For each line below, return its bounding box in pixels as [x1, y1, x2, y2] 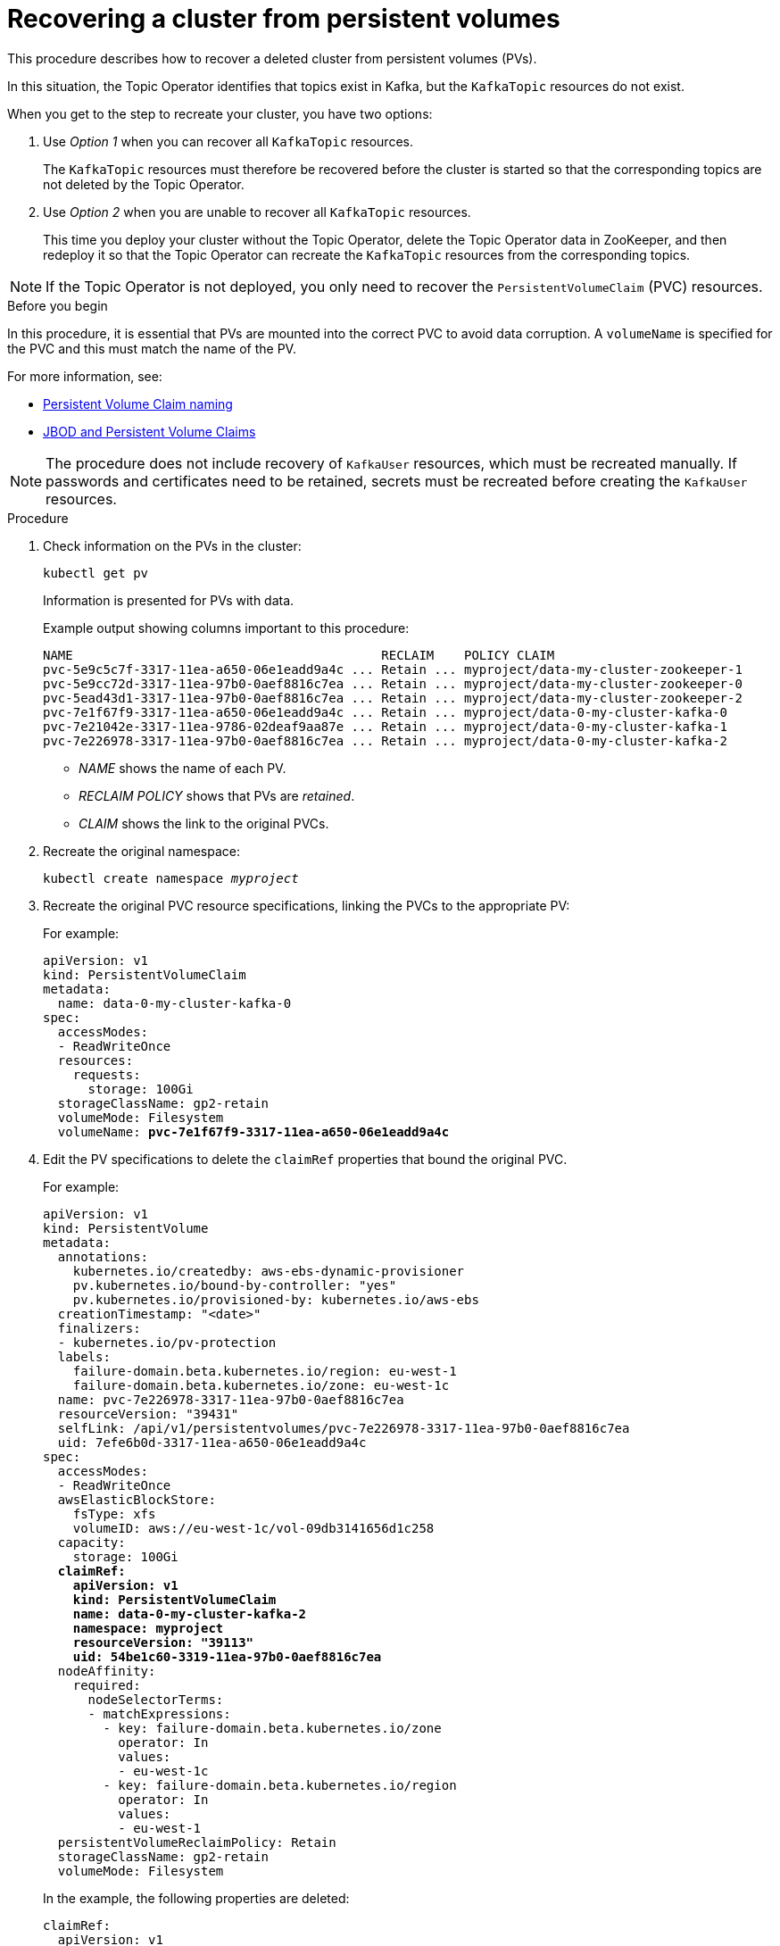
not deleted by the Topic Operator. [43, 176, 245, 192]
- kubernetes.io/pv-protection [57, 1335, 277, 1350]
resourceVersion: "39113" [72, 1634, 254, 1650]
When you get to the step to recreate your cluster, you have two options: [7, 105, 433, 121]
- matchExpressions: [87, 1706, 231, 1721]
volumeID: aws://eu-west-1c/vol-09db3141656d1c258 [72, 1520, 435, 1535]
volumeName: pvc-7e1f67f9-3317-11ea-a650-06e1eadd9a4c [57, 1124, 450, 1139]
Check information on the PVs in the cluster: [43, 537, 302, 553]
